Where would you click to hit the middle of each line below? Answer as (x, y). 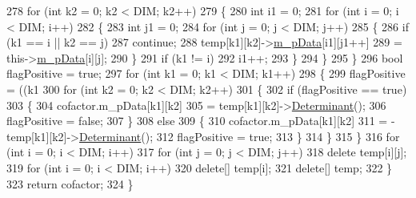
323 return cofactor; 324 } (70, 183)
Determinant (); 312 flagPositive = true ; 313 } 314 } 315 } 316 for (240, 136)
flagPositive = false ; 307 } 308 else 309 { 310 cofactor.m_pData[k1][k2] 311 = (197, 121)
